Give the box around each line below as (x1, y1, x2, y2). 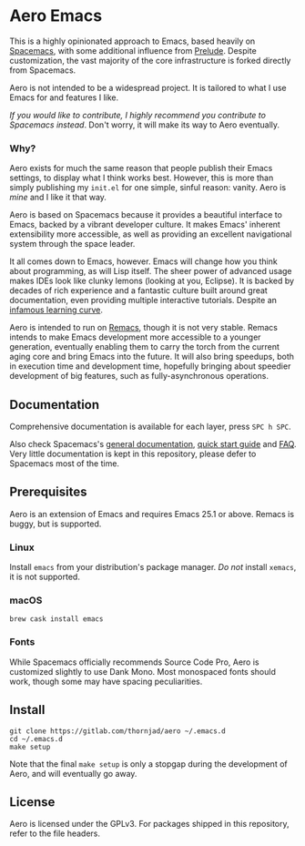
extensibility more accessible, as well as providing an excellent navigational (9, 229, 292, 240)
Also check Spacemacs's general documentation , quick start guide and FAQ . (9, 439, 297, 450)
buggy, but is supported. (9, 518, 102, 529)
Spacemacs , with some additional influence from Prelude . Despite (9, 45, 257, 56)
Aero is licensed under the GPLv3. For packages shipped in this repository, (9, 819, 290, 830)
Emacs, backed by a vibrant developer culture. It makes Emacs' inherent (9, 219, 280, 230)
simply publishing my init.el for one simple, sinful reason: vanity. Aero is (9, 182, 287, 193)
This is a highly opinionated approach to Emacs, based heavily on (9, 36, 256, 46)
